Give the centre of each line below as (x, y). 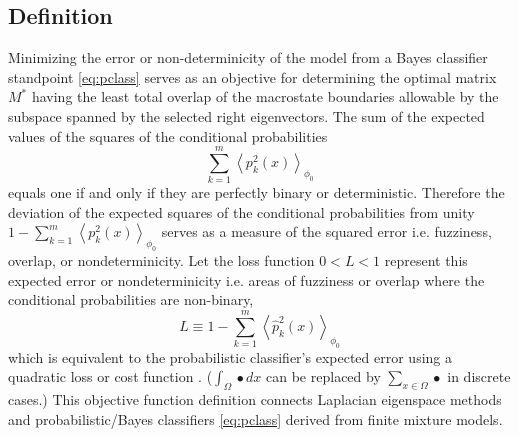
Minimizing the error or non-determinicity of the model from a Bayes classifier (248, 57)
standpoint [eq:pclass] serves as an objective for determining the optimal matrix (252, 76)
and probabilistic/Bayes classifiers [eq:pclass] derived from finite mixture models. (255, 418)
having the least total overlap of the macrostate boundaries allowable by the (265, 96)
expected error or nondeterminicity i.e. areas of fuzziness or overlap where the (246, 279)
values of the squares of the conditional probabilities (168, 135)
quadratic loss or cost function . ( (110, 376)
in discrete (479, 376)
